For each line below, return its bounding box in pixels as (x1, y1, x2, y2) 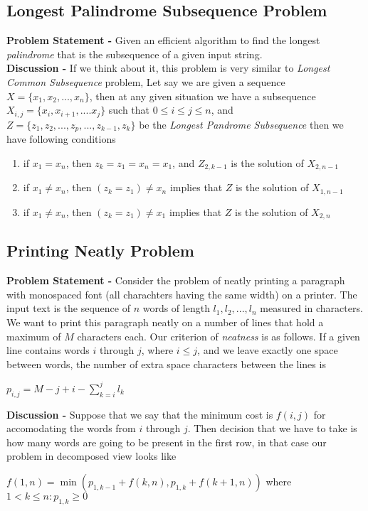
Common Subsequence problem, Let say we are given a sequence (6, 74, 285, 89)
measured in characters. (260, 301, 363, 316)
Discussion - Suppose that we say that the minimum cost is (6, 407, 273, 421)
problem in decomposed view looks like (6, 448, 177, 463)
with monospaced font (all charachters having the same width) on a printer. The (6, 286, 357, 301)
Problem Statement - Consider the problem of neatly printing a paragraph (6, 273, 345, 288)
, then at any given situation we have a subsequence (89, 88, 316, 103)
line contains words (6, 343, 90, 357)
